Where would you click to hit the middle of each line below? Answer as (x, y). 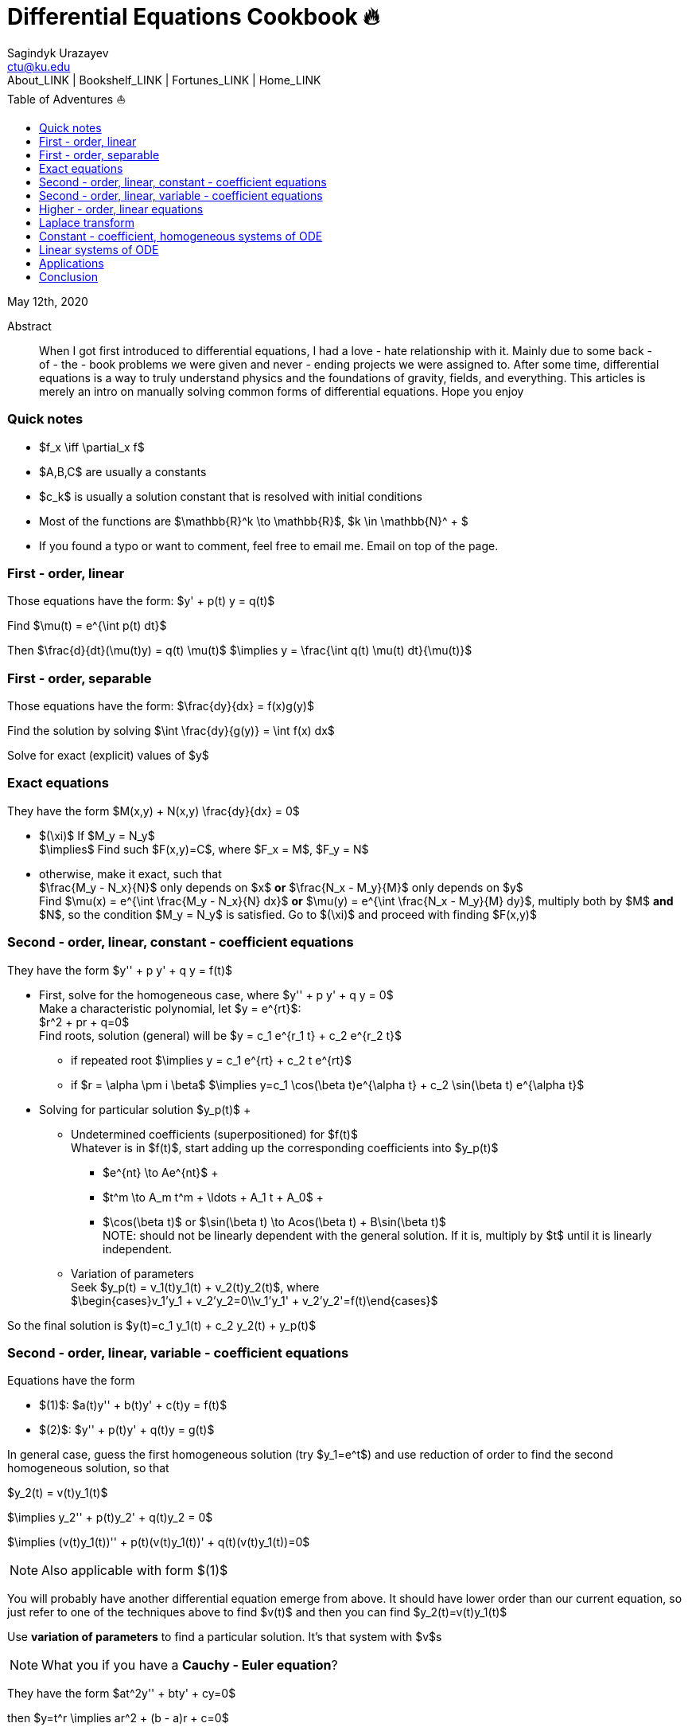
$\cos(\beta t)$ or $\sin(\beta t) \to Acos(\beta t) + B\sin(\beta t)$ (274, 1221)
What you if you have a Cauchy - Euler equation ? (190, 1665)
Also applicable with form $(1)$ (135, 1571)
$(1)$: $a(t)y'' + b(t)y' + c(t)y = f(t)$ (133, 1405)
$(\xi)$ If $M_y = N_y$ (97, 835)
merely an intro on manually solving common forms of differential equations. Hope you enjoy (282, 391)
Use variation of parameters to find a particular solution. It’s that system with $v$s (225, 1637)
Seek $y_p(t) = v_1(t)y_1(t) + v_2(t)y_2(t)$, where (195, 1287)
